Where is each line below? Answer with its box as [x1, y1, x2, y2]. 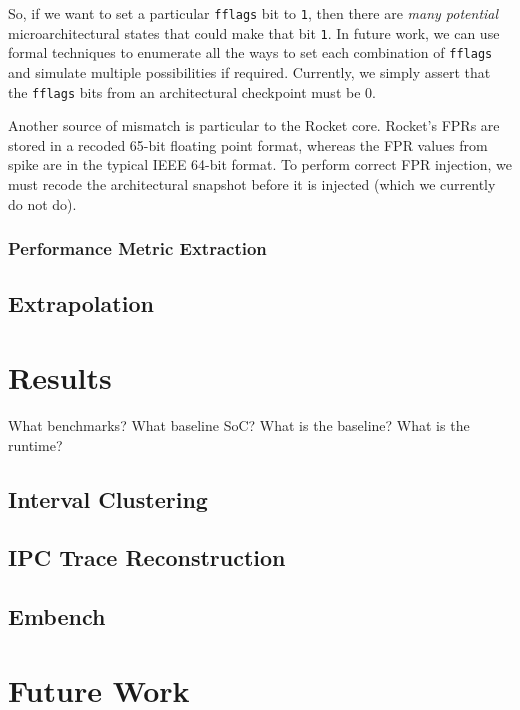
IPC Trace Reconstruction [8, 542, 286, 573]
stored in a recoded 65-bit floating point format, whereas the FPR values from [8, 134, 488, 155]
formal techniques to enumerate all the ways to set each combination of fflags [8, 42, 493, 63]
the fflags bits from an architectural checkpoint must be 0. [8, 81, 376, 102]
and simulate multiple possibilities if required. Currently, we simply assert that [8, 61, 491, 82]
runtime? [8, 434, 63, 455]
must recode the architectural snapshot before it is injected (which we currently [8, 174, 496, 194]
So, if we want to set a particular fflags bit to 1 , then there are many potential [8, 3, 499, 23]
